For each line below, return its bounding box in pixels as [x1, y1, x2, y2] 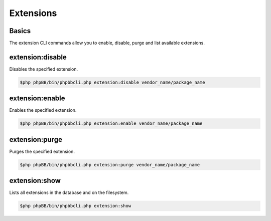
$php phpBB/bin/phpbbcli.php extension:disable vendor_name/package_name [20, 79, 205, 85]
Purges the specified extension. [9, 148, 75, 154]
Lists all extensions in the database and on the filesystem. [9, 189, 129, 195]
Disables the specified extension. [9, 66, 78, 72]
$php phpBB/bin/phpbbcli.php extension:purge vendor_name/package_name [20, 162, 200, 167]
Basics [9, 27, 31, 35]
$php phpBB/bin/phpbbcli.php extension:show [20, 203, 131, 209]
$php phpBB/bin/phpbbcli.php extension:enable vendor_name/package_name [20, 121, 203, 126]
